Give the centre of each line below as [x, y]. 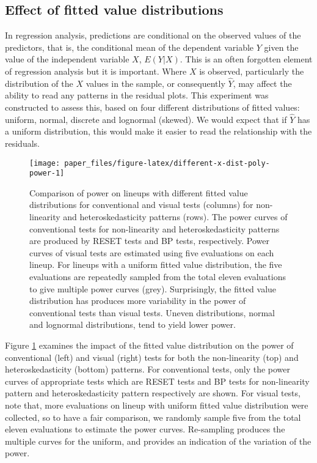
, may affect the [262, 83]
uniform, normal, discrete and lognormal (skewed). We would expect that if [146, 119]
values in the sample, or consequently [155, 83]
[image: [45, 163]
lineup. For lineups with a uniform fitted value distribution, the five [156, 265]
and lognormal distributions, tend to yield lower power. [133, 324]
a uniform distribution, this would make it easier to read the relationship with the [158, 131]
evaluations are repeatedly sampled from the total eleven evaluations [158, 277]
